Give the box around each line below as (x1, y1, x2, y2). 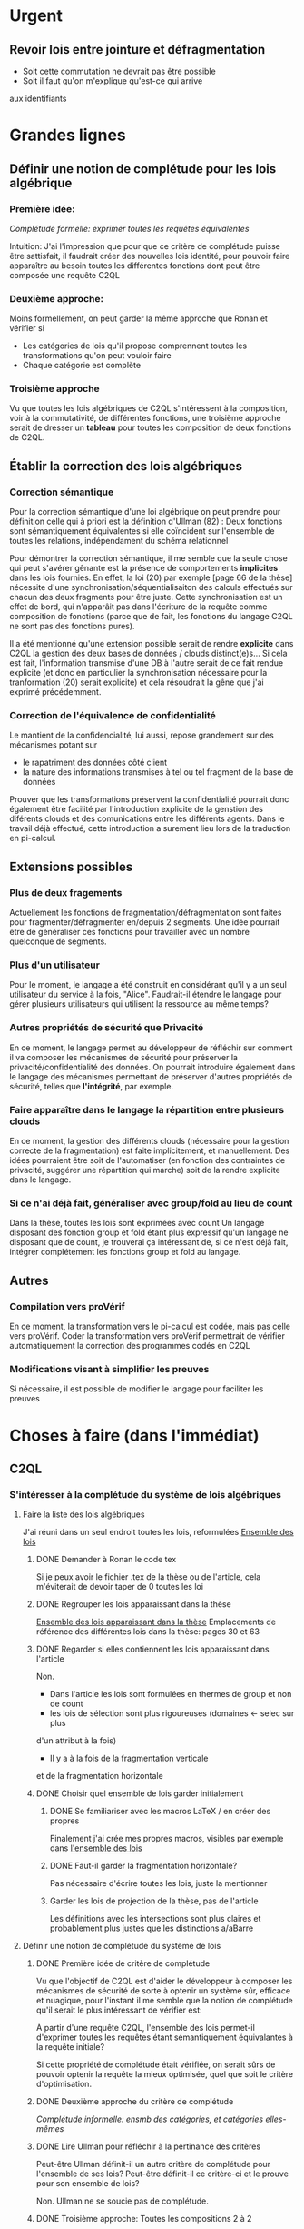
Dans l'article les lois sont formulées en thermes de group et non (49, 1689, 292, 1700)
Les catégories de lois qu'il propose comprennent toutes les (22, 340, 248, 351)
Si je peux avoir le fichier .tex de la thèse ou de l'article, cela (35, 1571, 261, 1582)
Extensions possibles (9, 858, 133, 874)
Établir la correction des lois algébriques (9, 458, 243, 474)
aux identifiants (9, 93, 67, 104)
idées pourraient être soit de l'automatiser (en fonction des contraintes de (9, 1155, 286, 1166)
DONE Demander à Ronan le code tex (35, 1554, 177, 1565)
